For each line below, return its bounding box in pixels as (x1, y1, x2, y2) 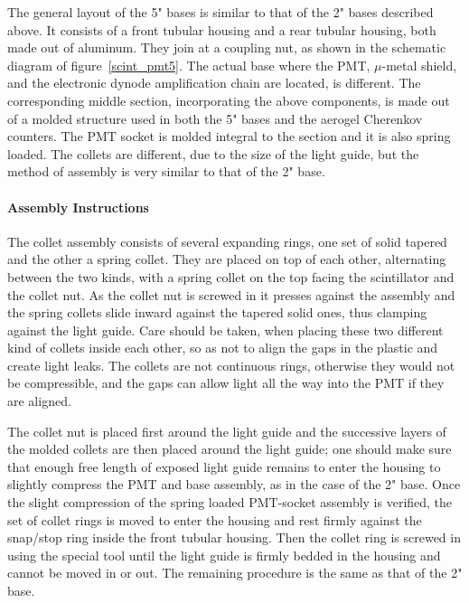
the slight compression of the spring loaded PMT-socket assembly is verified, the (7, 493, 453, 512)
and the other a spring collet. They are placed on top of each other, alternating (7, 250, 446, 269)
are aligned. (7, 391, 71, 410)
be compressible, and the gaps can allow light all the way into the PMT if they (7, 373, 445, 392)
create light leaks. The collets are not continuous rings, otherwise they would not (7, 355, 455, 374)
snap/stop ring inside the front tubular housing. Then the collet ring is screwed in (7, 528, 461, 547)
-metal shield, (381, 55, 457, 74)
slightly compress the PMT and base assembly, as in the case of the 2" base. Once (7, 475, 461, 494)
